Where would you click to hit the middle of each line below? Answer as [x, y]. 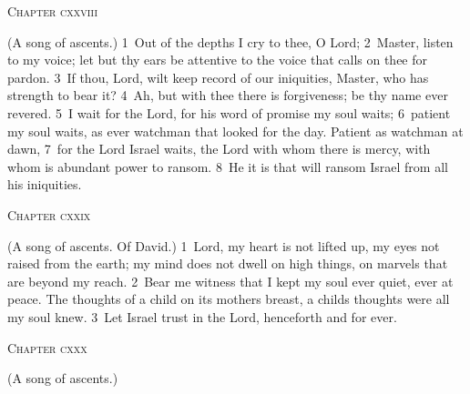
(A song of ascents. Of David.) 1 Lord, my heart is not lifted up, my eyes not [224, 245]
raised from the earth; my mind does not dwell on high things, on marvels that [228, 263]
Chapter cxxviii [53, 11]
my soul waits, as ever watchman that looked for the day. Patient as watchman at [235, 131]
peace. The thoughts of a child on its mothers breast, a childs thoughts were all [229, 299]
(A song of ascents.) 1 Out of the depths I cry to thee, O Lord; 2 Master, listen [230, 41]
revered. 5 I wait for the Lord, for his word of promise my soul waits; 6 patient [229, 112]
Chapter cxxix [49, 214]
